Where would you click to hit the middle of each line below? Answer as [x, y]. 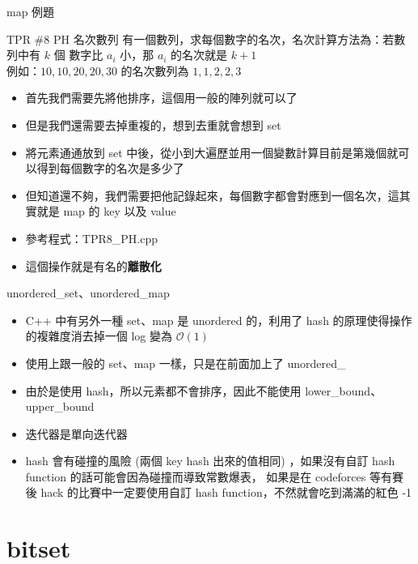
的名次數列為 [155, 70]
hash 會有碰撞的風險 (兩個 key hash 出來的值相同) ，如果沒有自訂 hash [210, 461]
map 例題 [31, 11]
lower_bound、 [344, 390]
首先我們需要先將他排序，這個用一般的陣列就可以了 [161, 98]
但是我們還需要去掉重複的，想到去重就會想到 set [153, 124]
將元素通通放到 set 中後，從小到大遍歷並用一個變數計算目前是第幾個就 [212, 152]
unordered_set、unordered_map [88, 293]
